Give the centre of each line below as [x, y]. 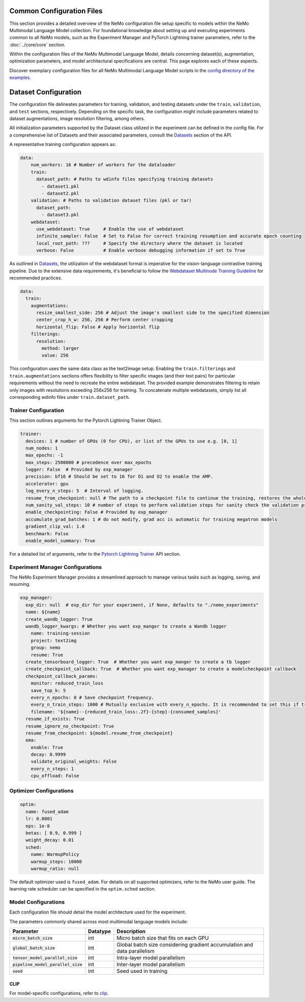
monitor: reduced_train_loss [67, 683]
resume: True [47, 655]
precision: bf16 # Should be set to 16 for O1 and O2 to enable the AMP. [119, 477]
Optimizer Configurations [41, 790]
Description [131, 931]
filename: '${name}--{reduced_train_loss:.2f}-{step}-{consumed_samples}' [126, 712]
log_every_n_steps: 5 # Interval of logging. [85, 491]
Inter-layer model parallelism [151, 964]
